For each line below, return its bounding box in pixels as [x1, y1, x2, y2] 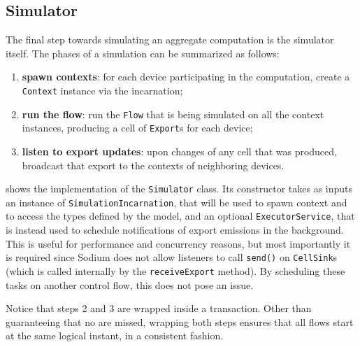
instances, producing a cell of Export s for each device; [22, 120, 253, 135]
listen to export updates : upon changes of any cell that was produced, [22, 143, 337, 158]
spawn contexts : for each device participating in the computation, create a [22, 69, 350, 84]
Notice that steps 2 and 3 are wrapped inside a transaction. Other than [6, 301, 312, 316]
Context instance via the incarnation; [22, 83, 183, 97]
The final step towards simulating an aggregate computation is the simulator [6, 32, 334, 47]
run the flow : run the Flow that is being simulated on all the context [22, 106, 324, 121]
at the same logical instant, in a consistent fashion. [6, 328, 224, 343]
